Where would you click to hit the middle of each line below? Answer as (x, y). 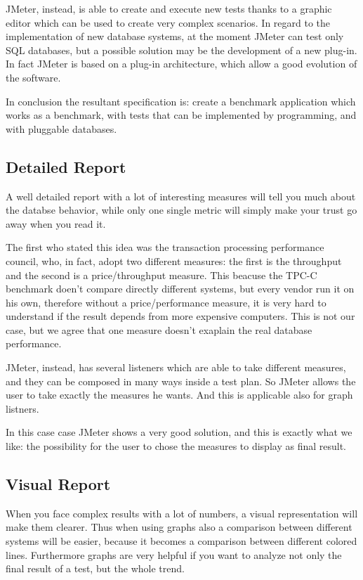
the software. (33, 77)
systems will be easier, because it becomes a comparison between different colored (181, 541)
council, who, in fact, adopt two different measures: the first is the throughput (174, 260)
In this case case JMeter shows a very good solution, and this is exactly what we (179, 432)
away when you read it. (56, 223)
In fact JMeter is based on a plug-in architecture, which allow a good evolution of (181, 64)
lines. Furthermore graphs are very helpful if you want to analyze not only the (174, 554)
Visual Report (58, 484)
